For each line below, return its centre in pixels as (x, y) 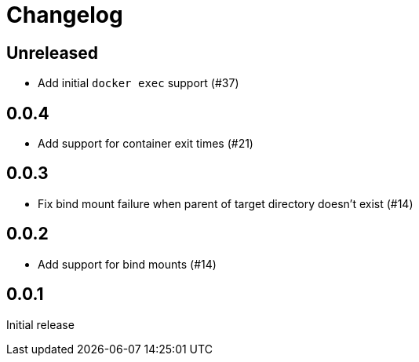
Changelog (65, 15)
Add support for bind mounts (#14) (127, 264)
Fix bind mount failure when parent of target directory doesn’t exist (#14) (226, 203)
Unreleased (53, 53)
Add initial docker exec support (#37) (138, 83)
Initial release (40, 324)
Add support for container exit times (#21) (146, 144)
